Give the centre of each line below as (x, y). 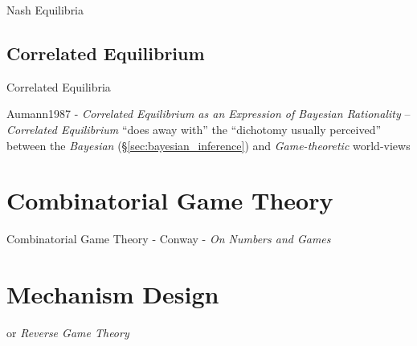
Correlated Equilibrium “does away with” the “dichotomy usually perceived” (194, 129)
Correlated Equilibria (59, 86)
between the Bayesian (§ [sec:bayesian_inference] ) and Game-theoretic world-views (208, 145)
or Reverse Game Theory (68, 333)
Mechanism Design (113, 294)
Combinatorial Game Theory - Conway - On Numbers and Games (169, 239)
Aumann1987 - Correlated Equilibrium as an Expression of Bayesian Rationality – (208, 114)
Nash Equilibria (45, 10)
